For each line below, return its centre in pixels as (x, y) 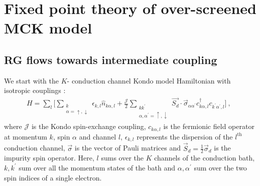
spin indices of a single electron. (53, 177)
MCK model (48, 28)
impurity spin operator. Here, (49, 158)
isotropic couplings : (35, 90)
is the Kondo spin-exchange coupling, (89, 126)
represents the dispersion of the (185, 136)
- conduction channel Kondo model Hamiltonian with (149, 80)
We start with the (32, 80)
